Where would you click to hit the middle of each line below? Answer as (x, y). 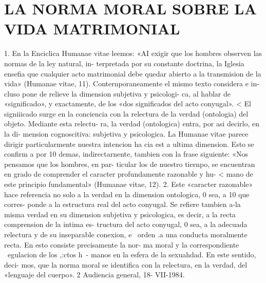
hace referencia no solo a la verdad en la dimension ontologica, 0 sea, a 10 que (127, 194)
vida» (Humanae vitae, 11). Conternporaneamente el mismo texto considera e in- (132, 83)
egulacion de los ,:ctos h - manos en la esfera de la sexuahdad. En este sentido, (132, 254)
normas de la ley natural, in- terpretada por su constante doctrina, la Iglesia (124, 63)
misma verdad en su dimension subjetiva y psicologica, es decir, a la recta (120, 214)
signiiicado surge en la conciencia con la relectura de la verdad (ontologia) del (126, 113)
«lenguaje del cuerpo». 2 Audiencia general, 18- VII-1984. (94, 275)
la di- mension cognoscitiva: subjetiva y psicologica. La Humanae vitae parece (126, 134)
